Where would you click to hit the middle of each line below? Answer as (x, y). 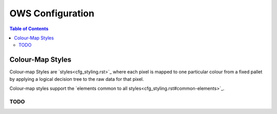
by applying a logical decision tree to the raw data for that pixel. (77, 79)
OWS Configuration (52, 13)
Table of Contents (29, 29)
